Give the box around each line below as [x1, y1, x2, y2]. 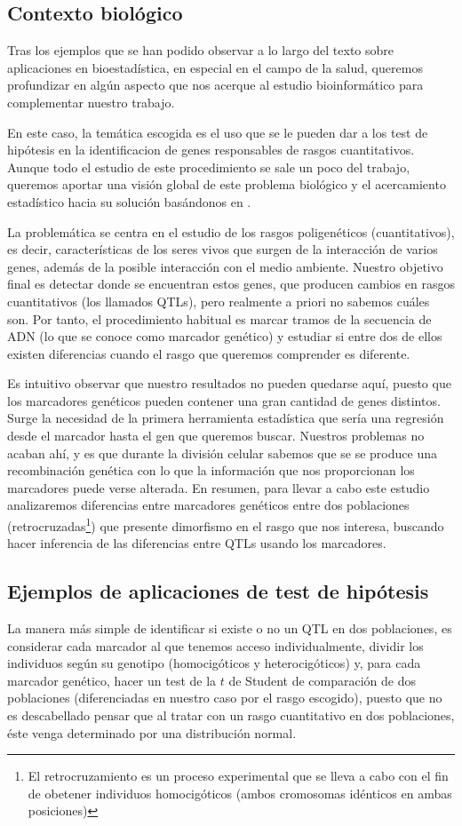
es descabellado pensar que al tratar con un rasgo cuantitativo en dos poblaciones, [7, 706, 455, 725]
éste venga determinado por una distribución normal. [7, 723, 297, 742]
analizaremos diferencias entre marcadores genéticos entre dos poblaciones [7, 496, 410, 514]
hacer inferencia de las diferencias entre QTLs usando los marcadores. [7, 534, 386, 552]
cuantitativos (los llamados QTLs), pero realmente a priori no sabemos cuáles [7, 291, 430, 310]
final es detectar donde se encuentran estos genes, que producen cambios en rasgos [7, 274, 455, 293]
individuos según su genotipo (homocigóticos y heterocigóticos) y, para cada [7, 654, 421, 672]
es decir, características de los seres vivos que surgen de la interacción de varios [7, 240, 438, 258]
